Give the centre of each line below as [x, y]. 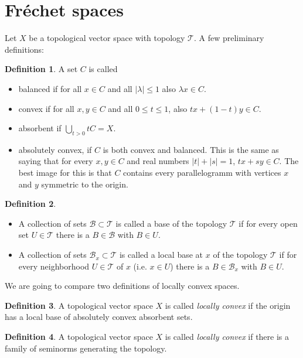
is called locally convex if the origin [228, 305]
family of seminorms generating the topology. [86, 348]
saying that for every [56, 161]
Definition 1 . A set [41, 69]
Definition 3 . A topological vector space [79, 305]
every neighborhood [54, 266]
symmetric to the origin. [85, 184]
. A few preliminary [229, 38]
